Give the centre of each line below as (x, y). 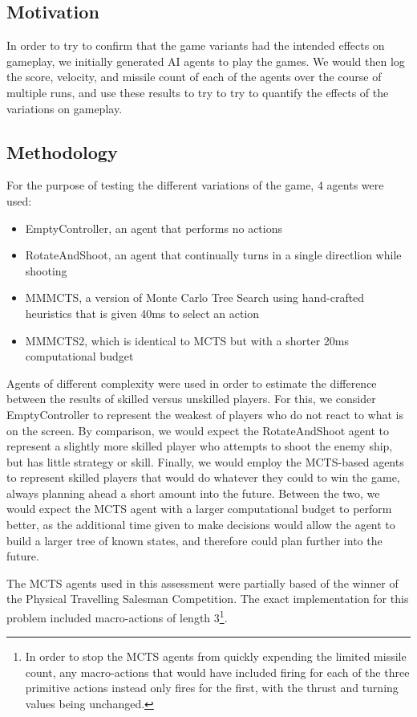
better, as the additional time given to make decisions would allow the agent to (201, 525)
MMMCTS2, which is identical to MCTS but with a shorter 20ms (187, 340)
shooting (46, 270)
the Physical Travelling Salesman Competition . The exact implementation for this (208, 599)
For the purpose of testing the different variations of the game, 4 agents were (195, 185)
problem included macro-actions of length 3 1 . (117, 616)
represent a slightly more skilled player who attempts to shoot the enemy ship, (200, 446)
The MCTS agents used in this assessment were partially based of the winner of (202, 583)
